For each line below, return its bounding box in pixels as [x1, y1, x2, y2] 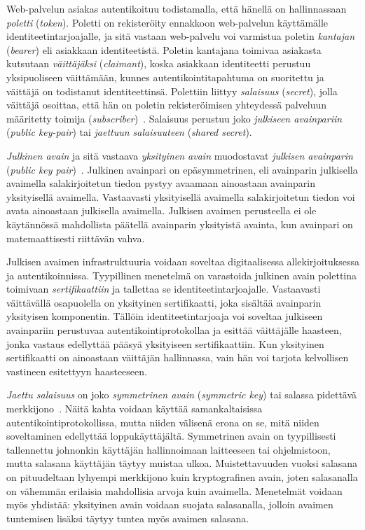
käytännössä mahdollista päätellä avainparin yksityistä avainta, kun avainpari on [6, 216, 353, 231]
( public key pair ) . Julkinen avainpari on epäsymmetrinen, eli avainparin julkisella [6, 162, 358, 176]
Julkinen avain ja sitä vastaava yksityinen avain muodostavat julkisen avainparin [6, 148, 353, 162]
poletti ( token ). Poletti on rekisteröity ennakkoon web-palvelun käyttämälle [6, 15, 329, 29]
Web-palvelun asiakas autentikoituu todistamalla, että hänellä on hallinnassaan [6, 1, 347, 15]
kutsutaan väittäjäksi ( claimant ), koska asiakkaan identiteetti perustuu [6, 56, 311, 71]
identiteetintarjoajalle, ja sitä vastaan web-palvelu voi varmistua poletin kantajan [6, 29, 355, 43]
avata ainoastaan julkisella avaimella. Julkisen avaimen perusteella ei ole [6, 203, 317, 218]
